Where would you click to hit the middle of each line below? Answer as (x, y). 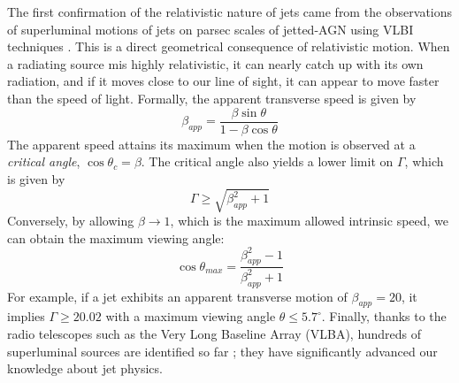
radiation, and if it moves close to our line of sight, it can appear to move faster (223, 81)
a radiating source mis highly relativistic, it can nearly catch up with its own (215, 63)
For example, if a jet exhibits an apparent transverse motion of (177, 296)
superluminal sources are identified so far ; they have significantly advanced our (222, 351)
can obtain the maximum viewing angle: (116, 237)
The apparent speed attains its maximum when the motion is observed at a (211, 144)
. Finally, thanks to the (384, 316)
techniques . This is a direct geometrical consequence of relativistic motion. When (229, 46)
